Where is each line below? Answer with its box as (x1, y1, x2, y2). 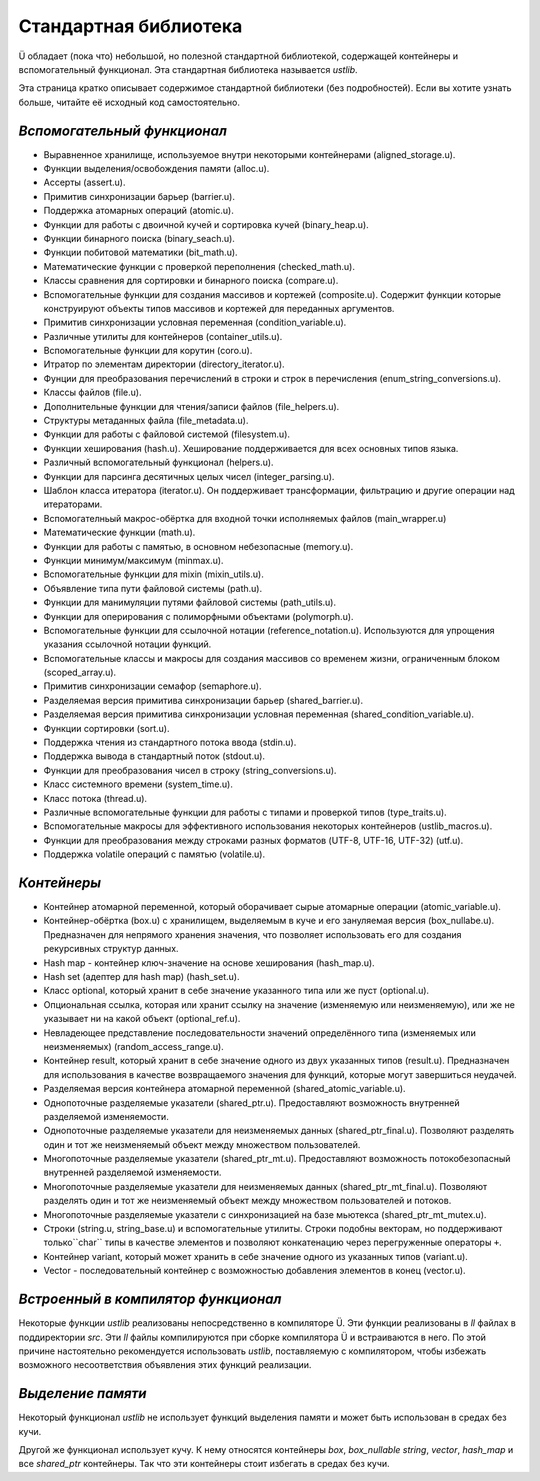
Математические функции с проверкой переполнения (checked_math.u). (43, 260, 355, 272)
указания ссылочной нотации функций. (43, 638, 212, 650)
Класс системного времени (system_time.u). (43, 778, 234, 790)
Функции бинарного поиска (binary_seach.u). (43, 232, 235, 244)
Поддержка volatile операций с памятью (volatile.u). (43, 848, 266, 860)
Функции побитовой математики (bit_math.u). (43, 246, 239, 259)
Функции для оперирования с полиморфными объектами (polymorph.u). (43, 610, 354, 622)
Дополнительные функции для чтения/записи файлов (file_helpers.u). (43, 400, 340, 412)
